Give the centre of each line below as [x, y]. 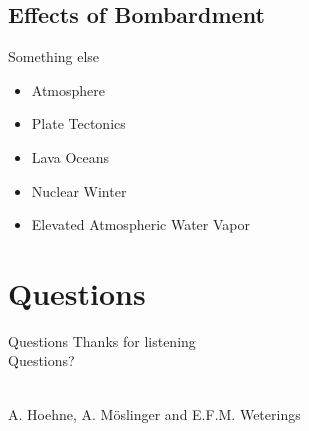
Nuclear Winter [79, 190]
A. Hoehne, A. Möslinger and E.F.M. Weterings [154, 413]
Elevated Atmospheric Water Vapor [140, 224]
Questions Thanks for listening [102, 340]
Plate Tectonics [78, 123]
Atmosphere [68, 89]
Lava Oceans [70, 156]
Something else [54, 56]
